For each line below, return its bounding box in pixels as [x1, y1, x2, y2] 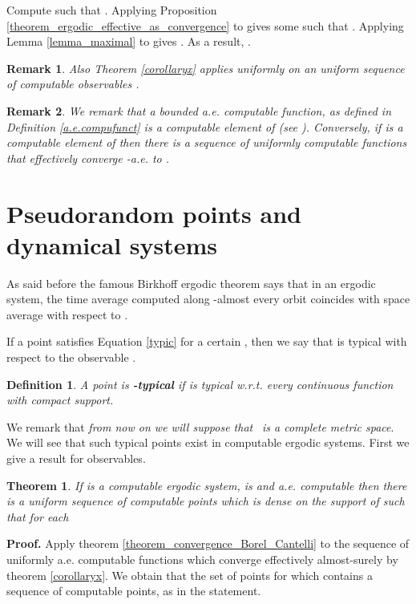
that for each [6, 508, 69, 525]
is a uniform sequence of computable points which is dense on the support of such [6, 493, 405, 509]
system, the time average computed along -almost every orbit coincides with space [6, 290, 410, 307]
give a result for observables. [6, 450, 146, 466]
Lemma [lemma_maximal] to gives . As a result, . [6, 33, 251, 50]
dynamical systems [6, 228, 218, 261]
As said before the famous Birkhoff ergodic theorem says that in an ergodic [6, 274, 376, 291]
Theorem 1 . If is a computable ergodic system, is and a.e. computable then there [6, 476, 407, 493]
